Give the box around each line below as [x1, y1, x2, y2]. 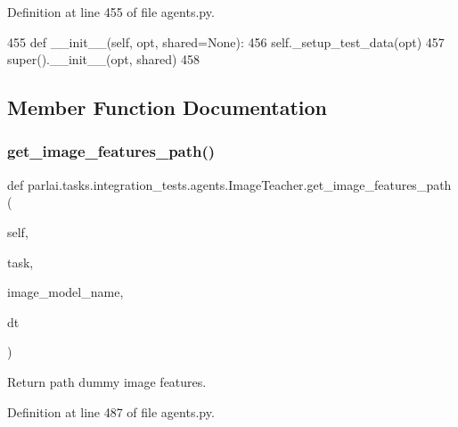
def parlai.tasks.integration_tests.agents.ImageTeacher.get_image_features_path [7, 175, 452, 193]
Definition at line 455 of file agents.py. [7, 3, 215, 21]
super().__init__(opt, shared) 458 [7, 50, 200, 69]
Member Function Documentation [7, 94, 328, 121]
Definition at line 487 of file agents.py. [7, 402, 215, 421]
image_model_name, [7, 283, 124, 301]
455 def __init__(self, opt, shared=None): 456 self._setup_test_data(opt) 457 [7, 32, 445, 51]
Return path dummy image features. [7, 372, 207, 390]
